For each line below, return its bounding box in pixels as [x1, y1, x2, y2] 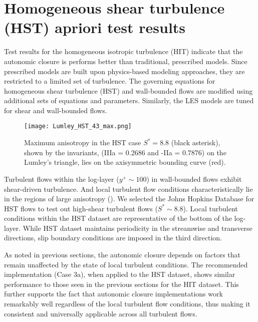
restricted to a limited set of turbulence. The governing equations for [4, 76, 215, 86]
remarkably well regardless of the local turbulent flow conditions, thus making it [4, 298, 250, 309]
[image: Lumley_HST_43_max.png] [24, 123, 132, 130]
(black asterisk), [171, 137, 220, 148]
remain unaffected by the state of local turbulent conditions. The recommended [4, 259, 248, 269]
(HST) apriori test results [4, 17, 186, 38]
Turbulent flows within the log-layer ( [4, 173, 119, 184]
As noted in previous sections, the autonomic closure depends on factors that [4, 249, 240, 260]
